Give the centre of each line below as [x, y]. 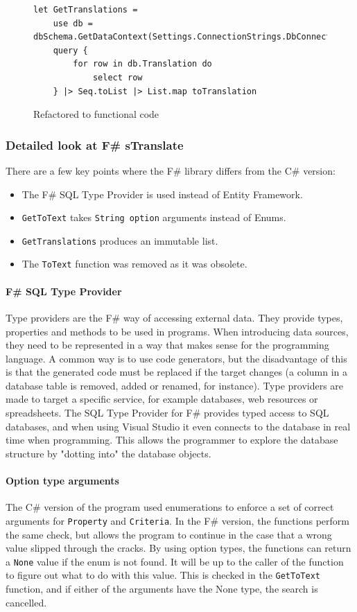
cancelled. [26, 602]
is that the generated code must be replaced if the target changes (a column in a [177, 372]
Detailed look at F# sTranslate [95, 145]
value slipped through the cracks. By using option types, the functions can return [178, 548]
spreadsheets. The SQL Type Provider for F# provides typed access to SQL [167, 413]
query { [70, 50]
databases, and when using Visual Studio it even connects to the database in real [178, 426]
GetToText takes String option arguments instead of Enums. [154, 217]
